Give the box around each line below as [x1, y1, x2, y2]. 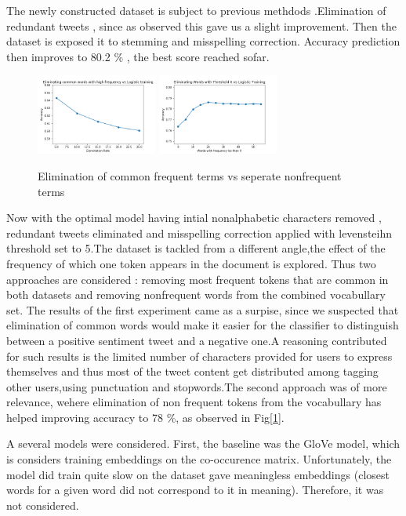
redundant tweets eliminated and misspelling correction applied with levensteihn [6, 224, 392, 241]
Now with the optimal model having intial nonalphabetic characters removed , [6, 209, 382, 226]
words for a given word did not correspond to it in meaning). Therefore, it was [6, 481, 384, 498]
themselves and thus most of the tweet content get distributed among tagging [6, 363, 379, 380]
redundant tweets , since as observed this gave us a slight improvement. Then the [6, 17, 397, 34]
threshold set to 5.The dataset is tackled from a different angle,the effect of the [6, 240, 386, 256]
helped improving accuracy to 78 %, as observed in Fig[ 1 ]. [6, 409, 285, 425]
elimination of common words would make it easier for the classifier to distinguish [6, 317, 399, 333]
